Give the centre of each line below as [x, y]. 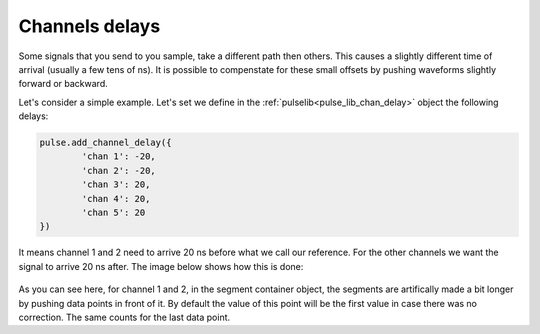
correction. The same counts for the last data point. [124, 317]
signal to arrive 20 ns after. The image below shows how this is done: [161, 266]
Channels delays [89, 26]
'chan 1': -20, [119, 156]
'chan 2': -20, [119, 170]
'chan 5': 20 [113, 213]
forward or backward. [63, 84]
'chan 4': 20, [116, 198]
